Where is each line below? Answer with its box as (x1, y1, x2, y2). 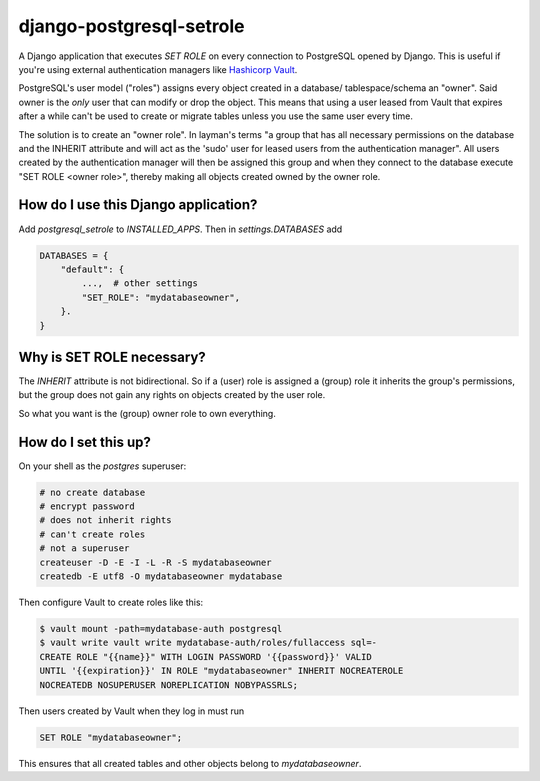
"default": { (60, 263, 125, 275)
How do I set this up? (18, 433, 152, 450)
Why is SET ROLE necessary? (18, 348, 207, 365)
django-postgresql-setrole (18, 15, 245, 37)
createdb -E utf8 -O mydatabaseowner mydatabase (39, 571, 283, 582)
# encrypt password (39, 501, 135, 512)
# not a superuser (39, 543, 130, 554)
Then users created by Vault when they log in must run (18, 705, 245, 717)
